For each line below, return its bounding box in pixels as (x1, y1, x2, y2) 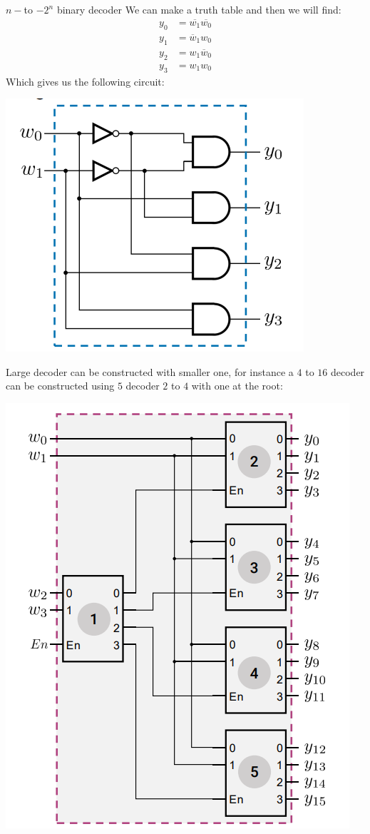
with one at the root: (191, 378, 283, 393)
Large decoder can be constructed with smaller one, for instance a (6, 364, 294, 379)
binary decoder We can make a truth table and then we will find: (56, 2, 341, 16)
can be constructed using (6, 378, 115, 393)
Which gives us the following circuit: (6, 73, 165, 88)
